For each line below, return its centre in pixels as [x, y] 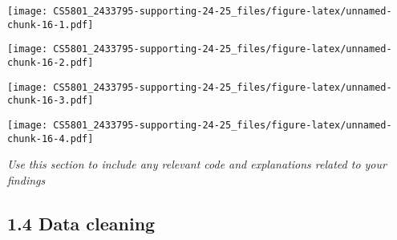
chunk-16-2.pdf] [51, 62]
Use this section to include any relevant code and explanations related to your [197, 164]
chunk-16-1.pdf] [51, 24]
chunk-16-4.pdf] [51, 138]
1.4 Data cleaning [81, 223]
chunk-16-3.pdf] [51, 101]
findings [26, 179]
